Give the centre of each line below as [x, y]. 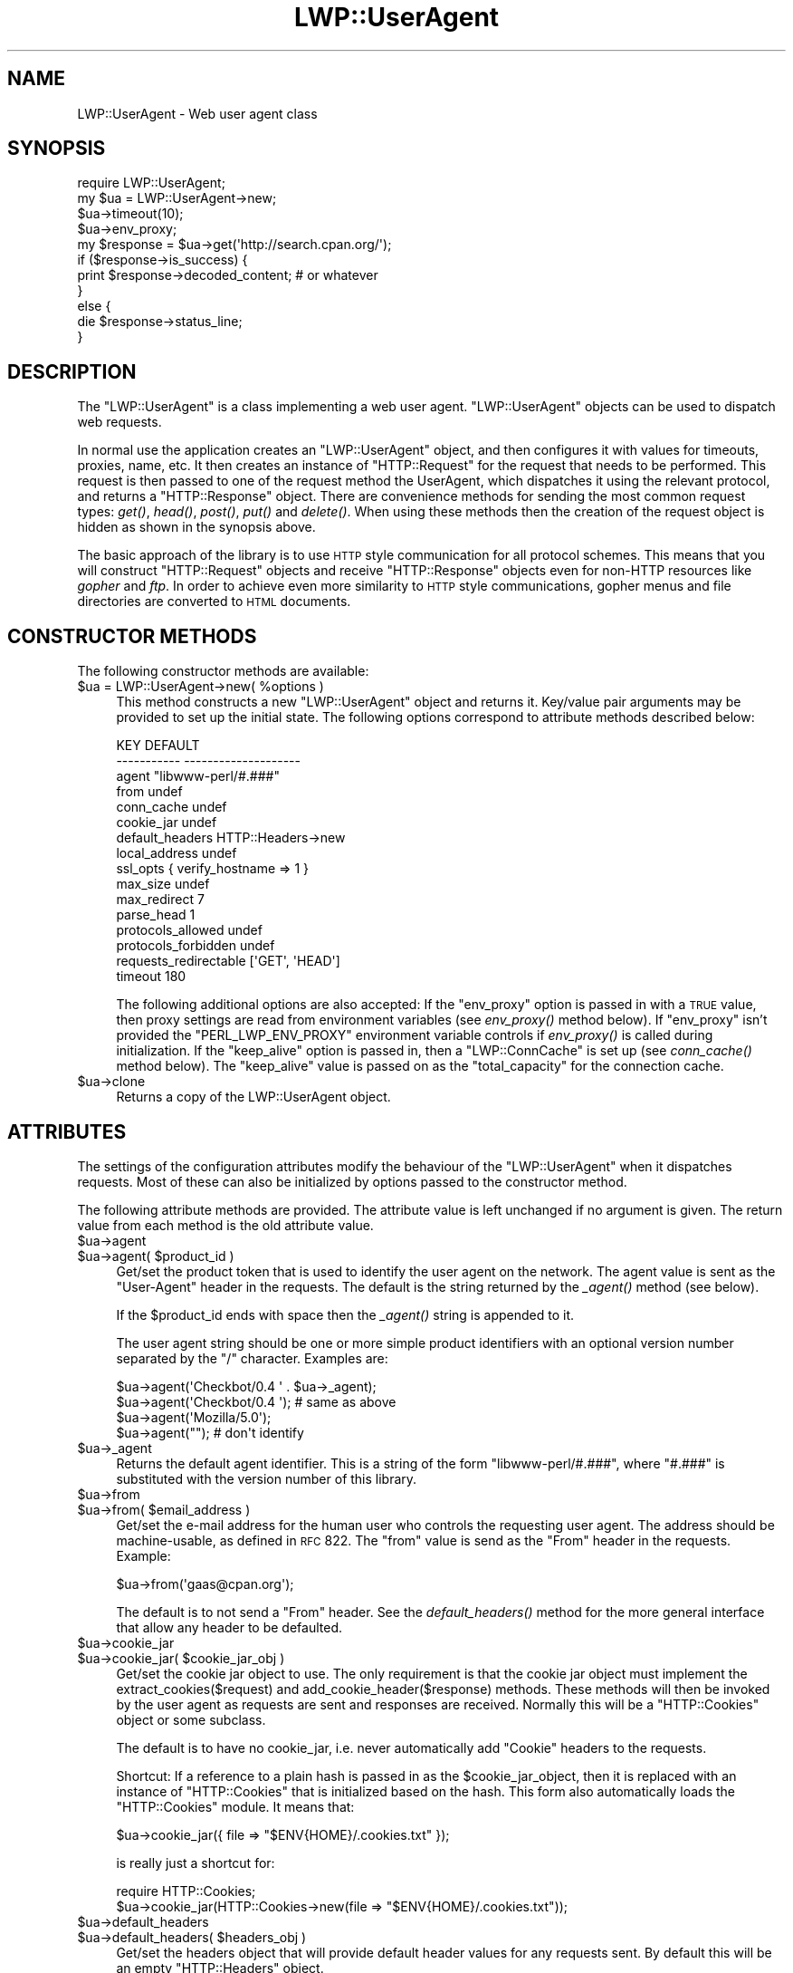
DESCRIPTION [72, 371]
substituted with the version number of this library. [267, 1478]
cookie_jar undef [167, 823]
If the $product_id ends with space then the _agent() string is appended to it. [345, 1314]
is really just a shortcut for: [196, 1862]
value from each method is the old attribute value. [225, 1225]
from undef [149, 792]
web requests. [119, 422]
